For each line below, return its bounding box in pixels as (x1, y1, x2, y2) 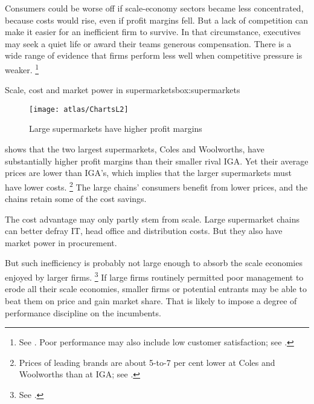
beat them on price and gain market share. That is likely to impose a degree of (5, 294, 297, 307)
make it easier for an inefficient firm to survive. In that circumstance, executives (5, 25, 301, 38)
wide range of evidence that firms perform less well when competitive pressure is (5, 49, 303, 62)
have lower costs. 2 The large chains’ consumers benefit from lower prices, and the (5, 178, 308, 193)
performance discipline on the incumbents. (5, 306, 161, 319)
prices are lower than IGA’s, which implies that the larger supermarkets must (5, 166, 292, 179)
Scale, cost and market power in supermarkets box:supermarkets (5, 83, 240, 96)
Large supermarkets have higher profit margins (29, 122, 202, 135)
